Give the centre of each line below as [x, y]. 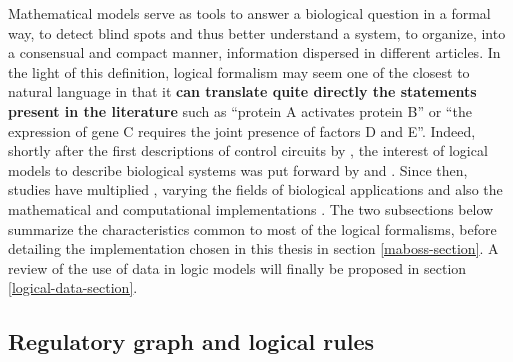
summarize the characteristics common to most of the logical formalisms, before [252, 228]
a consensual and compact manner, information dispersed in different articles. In [254, 52]
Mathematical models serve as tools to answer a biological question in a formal [249, 13]
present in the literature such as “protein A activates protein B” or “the [240, 110]
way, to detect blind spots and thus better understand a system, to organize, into [257, 32]
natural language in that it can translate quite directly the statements [242, 91]
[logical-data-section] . [73, 287]
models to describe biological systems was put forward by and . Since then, [238, 169]
